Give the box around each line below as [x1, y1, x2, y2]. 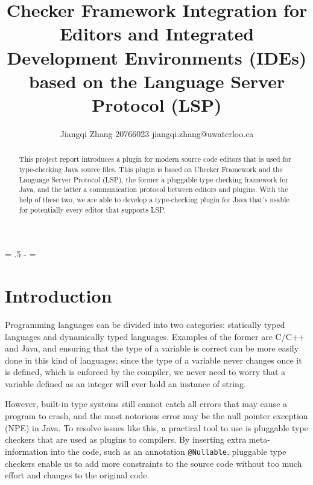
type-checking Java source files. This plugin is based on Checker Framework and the [19, 164, 283, 174]
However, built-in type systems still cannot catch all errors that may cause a [5, 397, 288, 410]
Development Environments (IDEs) [7, 45, 307, 69]
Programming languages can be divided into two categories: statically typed [5, 318, 285, 330]
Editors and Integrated [59, 21, 255, 46]
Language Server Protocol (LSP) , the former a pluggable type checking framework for [19, 174, 288, 184]
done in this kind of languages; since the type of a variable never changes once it [5, 353, 302, 366]
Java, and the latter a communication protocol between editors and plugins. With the [19, 184, 288, 194]
